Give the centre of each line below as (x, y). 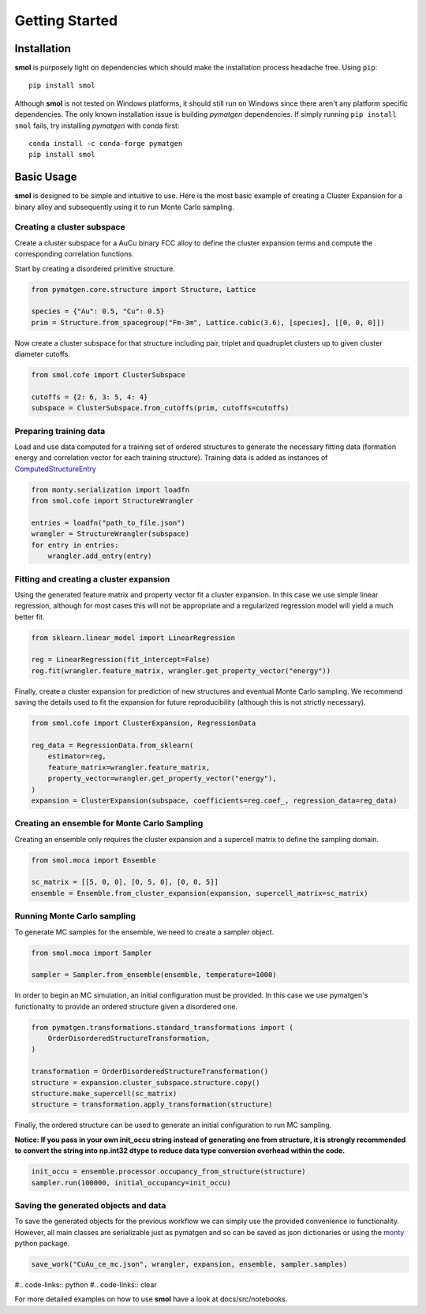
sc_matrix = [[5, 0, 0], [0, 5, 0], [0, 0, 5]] (125, 882)
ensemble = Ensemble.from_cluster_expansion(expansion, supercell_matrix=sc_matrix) (200, 893)
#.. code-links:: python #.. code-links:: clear (86, 1285)
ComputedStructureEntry (55, 469)
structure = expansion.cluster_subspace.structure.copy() (146, 1082)
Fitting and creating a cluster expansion (92, 578)
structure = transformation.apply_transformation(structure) (152, 1104)
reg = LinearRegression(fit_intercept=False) (121, 660)
